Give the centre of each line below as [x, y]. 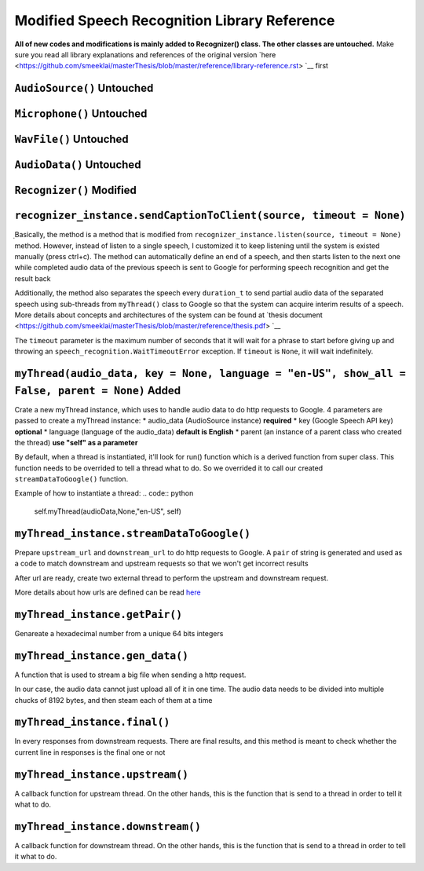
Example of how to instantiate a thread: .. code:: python [104, 493]
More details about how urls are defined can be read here [108, 592]
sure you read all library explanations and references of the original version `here [145, 54]
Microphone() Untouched [81, 114]
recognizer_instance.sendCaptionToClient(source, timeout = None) [210, 216]
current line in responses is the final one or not [90, 752]
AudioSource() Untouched [84, 88]
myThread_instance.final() [92, 722]
